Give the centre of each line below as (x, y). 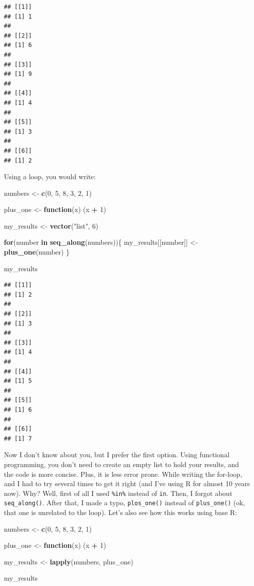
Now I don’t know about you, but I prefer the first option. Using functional (117, 455)
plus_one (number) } (37, 252)
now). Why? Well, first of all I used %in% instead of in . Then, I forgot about (118, 493)
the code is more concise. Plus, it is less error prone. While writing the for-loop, (123, 474)
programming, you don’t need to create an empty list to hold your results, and (122, 464)
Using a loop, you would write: (50, 176)
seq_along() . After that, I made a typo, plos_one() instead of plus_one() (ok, (125, 503)
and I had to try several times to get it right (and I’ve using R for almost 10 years (127, 483)
